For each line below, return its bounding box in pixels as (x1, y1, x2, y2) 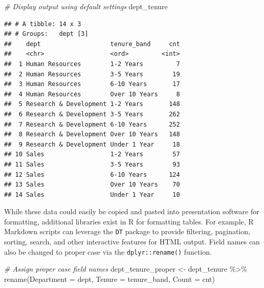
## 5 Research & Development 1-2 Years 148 (4, 100, 180, 108)
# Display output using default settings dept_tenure (4, 1, 168, 11)
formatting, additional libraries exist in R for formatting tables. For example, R (4, 216, 254, 227)
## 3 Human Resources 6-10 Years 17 (4, 80, 180, 88)
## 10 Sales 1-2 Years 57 (4, 151, 180, 158)
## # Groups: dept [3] (4, 30, 89, 38)
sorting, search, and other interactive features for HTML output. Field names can (4, 236, 260, 247)
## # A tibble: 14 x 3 (4, 20, 81, 28)
